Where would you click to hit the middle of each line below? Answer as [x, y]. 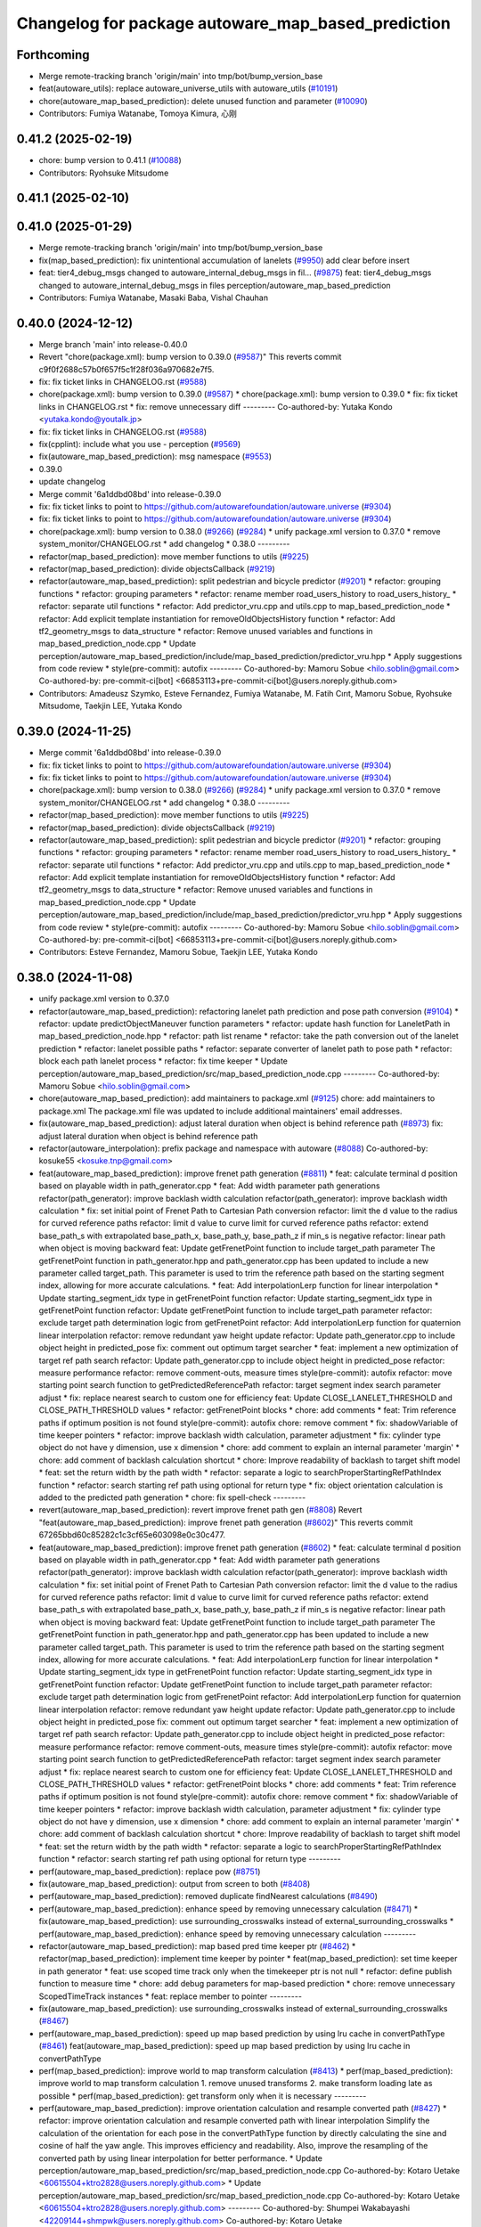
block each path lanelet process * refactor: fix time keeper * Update [163, 1061]
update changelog [72, 482]
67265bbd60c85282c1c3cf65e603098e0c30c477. [132, 1535]
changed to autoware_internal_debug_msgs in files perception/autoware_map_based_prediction [215, 285]
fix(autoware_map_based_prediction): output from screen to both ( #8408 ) [175, 1884]
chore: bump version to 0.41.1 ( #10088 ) [110, 160]
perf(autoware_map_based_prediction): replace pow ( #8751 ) [150, 1872]
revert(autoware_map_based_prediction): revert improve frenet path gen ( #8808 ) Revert [200, 1510]
